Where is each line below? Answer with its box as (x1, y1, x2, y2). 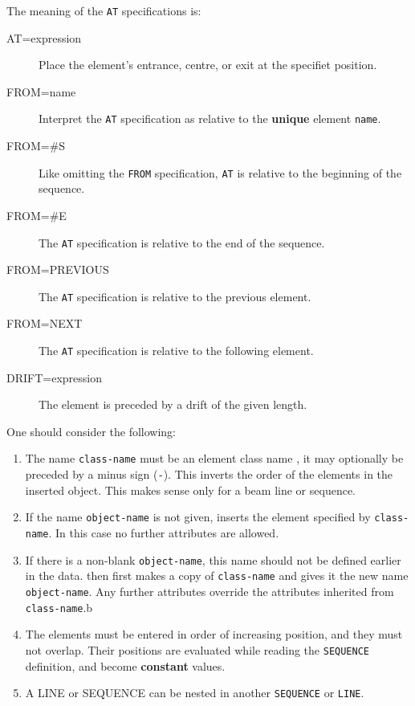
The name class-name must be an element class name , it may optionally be (25, 450, 404, 467)
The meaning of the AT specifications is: (6, 2, 201, 18)
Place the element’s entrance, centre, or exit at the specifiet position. (39, 56, 377, 73)
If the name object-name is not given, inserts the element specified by (25, 508, 371, 525)
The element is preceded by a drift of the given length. (39, 396, 307, 413)
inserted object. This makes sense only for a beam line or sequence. (25, 481, 356, 498)
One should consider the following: (6, 422, 176, 439)
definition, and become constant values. (25, 657, 226, 674)
